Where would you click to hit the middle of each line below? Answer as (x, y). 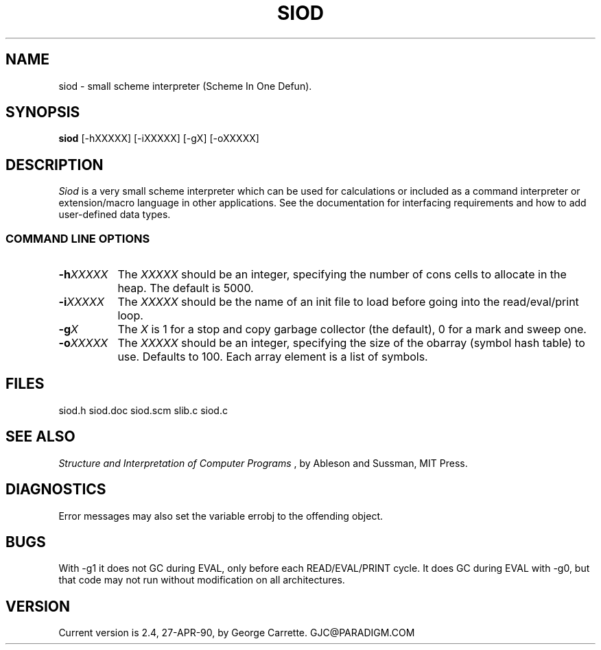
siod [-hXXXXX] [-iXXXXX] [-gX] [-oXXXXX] (159, 139)
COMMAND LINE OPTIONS (78, 238)
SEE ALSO (40, 437)
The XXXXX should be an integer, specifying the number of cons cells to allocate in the (342, 275)
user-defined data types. (115, 215)
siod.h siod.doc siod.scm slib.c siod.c (143, 410)
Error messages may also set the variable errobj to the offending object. (221, 516)
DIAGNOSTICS (56, 490)
